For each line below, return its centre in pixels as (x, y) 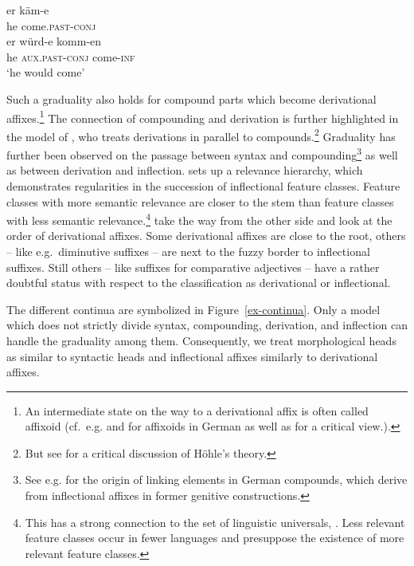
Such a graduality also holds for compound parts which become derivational (191, 98)
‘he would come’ (46, 72)
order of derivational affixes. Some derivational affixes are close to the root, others (206, 236)
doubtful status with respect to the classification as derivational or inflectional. (199, 283)
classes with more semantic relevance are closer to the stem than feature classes (200, 201)
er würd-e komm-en (54, 41)
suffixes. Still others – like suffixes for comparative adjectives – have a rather (193, 267)
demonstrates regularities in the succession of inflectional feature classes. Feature (203, 185)
